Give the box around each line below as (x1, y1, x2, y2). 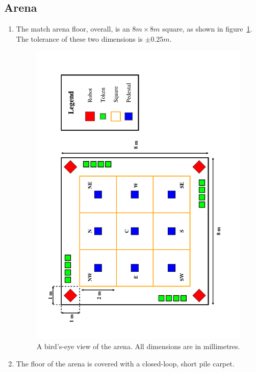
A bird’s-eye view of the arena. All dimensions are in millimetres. (36, 341, 240, 352)
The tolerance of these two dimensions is (16, 33, 143, 44)
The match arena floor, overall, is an (16, 23, 130, 34)
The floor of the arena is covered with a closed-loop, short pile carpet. (16, 358, 235, 368)
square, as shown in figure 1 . (162, 23, 252, 34)
